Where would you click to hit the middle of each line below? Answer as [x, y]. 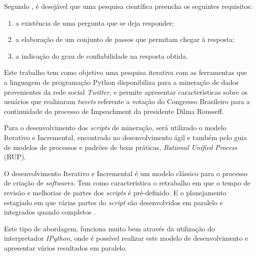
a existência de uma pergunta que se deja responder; [95, 22]
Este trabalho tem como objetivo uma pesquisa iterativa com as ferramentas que [126, 72]
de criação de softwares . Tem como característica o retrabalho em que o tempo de [127, 183]
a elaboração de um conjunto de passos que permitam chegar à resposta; [125, 39]
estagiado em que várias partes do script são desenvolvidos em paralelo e [113, 202]
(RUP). [15, 157]
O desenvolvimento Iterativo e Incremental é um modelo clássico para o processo [126, 173]
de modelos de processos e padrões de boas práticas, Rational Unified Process [121, 147]
